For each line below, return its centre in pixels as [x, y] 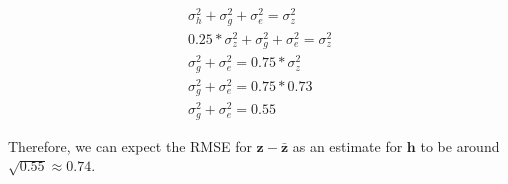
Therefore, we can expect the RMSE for [130, 145]
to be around [460, 145]
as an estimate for [347, 145]
